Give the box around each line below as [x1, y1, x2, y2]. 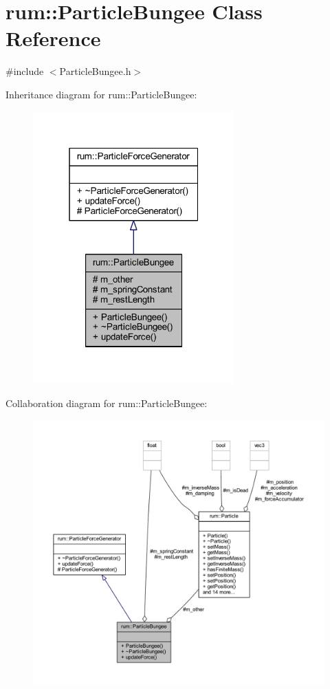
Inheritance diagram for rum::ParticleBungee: [5, 87, 197, 101]
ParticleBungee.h [59, 64, 131, 78]
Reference [5, 24, 101, 52]
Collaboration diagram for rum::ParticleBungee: [5, 395, 208, 410]
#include [5, 64, 44, 78]
